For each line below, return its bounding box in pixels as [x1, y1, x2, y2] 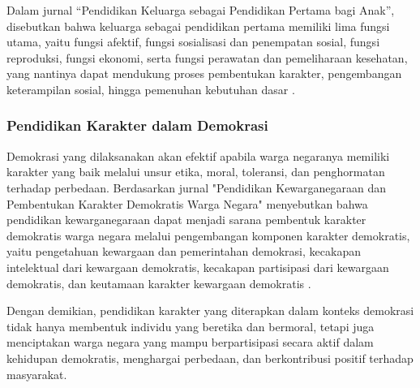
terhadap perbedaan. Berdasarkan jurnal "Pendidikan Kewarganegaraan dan [6, 179, 387, 196]
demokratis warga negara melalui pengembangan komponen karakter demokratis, [6, 226, 410, 244]
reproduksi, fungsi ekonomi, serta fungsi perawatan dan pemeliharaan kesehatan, [6, 49, 408, 66]
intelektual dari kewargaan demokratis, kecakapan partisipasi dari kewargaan [6, 258, 389, 275]
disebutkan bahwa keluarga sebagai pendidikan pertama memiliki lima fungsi [6, 17, 390, 34]
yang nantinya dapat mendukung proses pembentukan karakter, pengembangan [6, 65, 402, 82]
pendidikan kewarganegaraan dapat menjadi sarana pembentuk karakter [6, 211, 366, 228]
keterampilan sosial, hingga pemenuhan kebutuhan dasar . [6, 80, 295, 97]
